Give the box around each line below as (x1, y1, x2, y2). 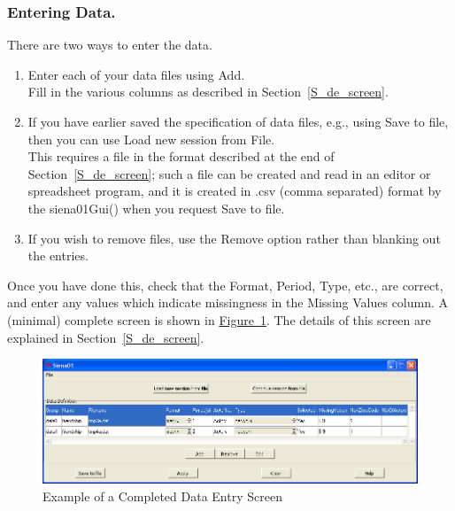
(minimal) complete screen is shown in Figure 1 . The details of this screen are (7, 310, 431, 329)
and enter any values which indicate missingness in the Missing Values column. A (7, 293, 449, 312)
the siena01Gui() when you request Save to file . (27, 198, 285, 217)
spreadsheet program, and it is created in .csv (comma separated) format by (27, 182, 442, 200)
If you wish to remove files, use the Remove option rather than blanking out (27, 228, 441, 247)
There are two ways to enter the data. (7, 35, 212, 54)
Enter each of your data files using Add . (27, 65, 245, 83)
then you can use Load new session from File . (27, 129, 275, 148)
